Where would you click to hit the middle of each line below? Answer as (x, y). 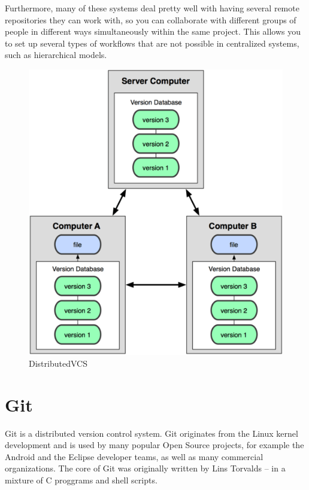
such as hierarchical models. (56, 55)
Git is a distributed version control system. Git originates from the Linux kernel (152, 433)
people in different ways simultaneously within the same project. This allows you (153, 31)
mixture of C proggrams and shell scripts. (81, 480)
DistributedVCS (58, 363)
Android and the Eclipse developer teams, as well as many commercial (134, 456)
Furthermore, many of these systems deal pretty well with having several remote (152, 8)
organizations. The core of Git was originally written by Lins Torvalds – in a (145, 468)
